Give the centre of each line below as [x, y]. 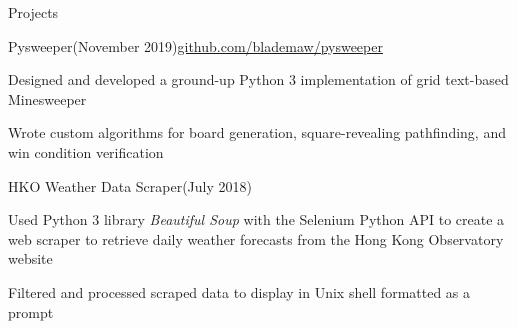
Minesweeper [47, 98]
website [30, 258]
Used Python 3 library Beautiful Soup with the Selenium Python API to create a [256, 219]
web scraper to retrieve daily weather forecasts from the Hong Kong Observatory [256, 238]
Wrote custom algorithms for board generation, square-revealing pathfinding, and [257, 132]
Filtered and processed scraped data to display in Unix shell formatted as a [239, 291]
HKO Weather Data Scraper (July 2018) [130, 185]
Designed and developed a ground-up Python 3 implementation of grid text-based [258, 79]
